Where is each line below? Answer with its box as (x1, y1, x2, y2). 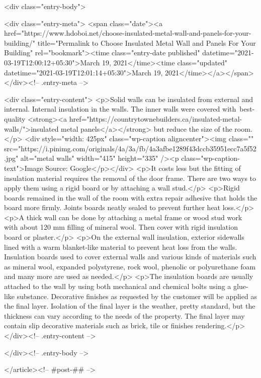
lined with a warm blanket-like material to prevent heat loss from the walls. (4, 241, 237, 252)
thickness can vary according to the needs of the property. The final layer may (4, 310, 245, 321)
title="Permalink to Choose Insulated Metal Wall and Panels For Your (37, 37, 256, 48)
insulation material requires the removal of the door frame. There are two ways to (4, 172, 256, 183)
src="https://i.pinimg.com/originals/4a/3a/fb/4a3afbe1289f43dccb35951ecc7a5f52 (4, 143, 256, 153)
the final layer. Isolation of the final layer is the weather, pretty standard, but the (4, 301, 255, 311)
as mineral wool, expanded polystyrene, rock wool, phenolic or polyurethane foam (4, 261, 256, 271)
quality (4, 113, 26, 124)
